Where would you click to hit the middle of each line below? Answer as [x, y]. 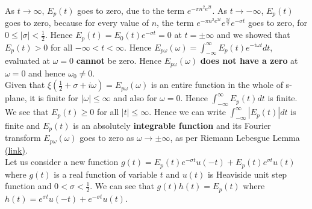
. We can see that [122, 186]
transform [23, 138]
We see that [27, 112]
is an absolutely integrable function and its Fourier [172, 125]
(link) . [16, 150]
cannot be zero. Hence [119, 61]
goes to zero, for [278, 23]
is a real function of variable [106, 174]
